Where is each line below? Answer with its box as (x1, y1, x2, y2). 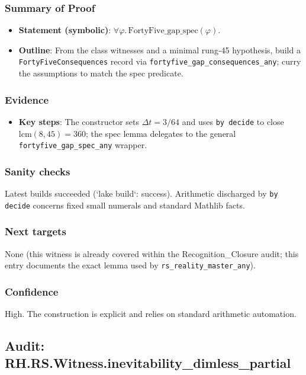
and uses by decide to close (182, 115, 284, 127)
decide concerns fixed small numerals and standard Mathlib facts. (5, 198, 245, 211)
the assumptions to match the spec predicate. (18, 67, 183, 79)
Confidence (5, 284, 59, 299)
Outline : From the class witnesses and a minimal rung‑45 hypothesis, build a (18, 43, 301, 56)
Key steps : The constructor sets (18, 115, 140, 127)
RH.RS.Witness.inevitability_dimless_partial (5, 354, 291, 372)
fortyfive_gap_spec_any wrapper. (18, 139, 147, 151)
